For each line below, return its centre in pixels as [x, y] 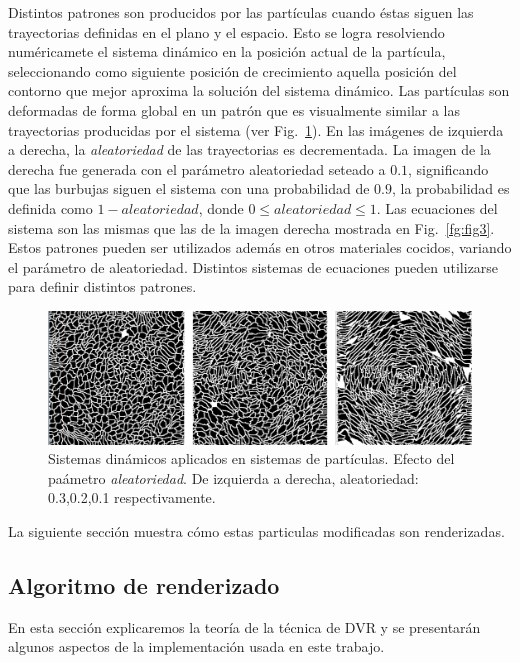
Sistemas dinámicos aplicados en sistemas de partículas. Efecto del [251, 458]
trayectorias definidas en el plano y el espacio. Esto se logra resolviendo [226, 31]
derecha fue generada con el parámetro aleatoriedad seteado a [197, 168]
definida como [50, 207]
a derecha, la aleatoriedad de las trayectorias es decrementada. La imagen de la [249, 149]
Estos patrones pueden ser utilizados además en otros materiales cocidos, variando [260, 247]
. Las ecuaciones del [437, 207]
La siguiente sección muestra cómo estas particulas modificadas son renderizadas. [256, 531]
